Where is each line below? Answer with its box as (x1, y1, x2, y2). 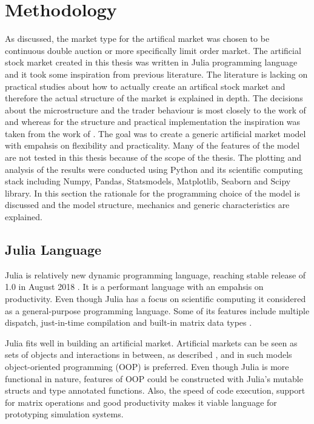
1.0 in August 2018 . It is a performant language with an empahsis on (5, 280, 264, 293)
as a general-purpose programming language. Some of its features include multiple (5, 304, 310, 317)
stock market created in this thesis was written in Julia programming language (5, 56, 298, 69)
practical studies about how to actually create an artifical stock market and (5, 79, 286, 92)
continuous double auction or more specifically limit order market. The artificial (5, 44, 301, 56)
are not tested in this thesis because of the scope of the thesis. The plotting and (5, 151, 302, 164)
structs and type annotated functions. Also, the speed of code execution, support (5, 384, 306, 397)
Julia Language (5, 240, 102, 259)
